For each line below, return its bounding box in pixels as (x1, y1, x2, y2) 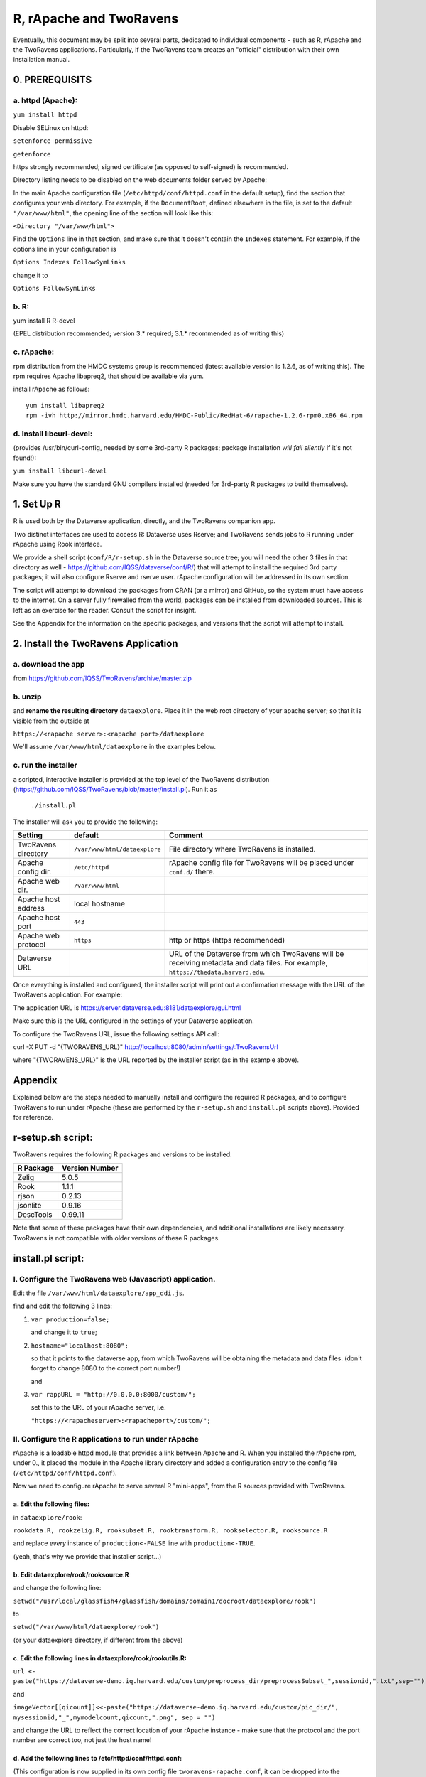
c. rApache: (13, 347, 55, 357)
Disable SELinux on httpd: (13, 123, 89, 131)
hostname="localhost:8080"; (31, 1341, 129, 1350)
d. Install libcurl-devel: (13, 429, 93, 439)
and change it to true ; (31, 1328, 97, 1336)
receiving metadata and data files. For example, (168, 958, 328, 968)
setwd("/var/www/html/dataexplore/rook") (13, 1623, 160, 1631)
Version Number (61, 1163, 119, 1173)
